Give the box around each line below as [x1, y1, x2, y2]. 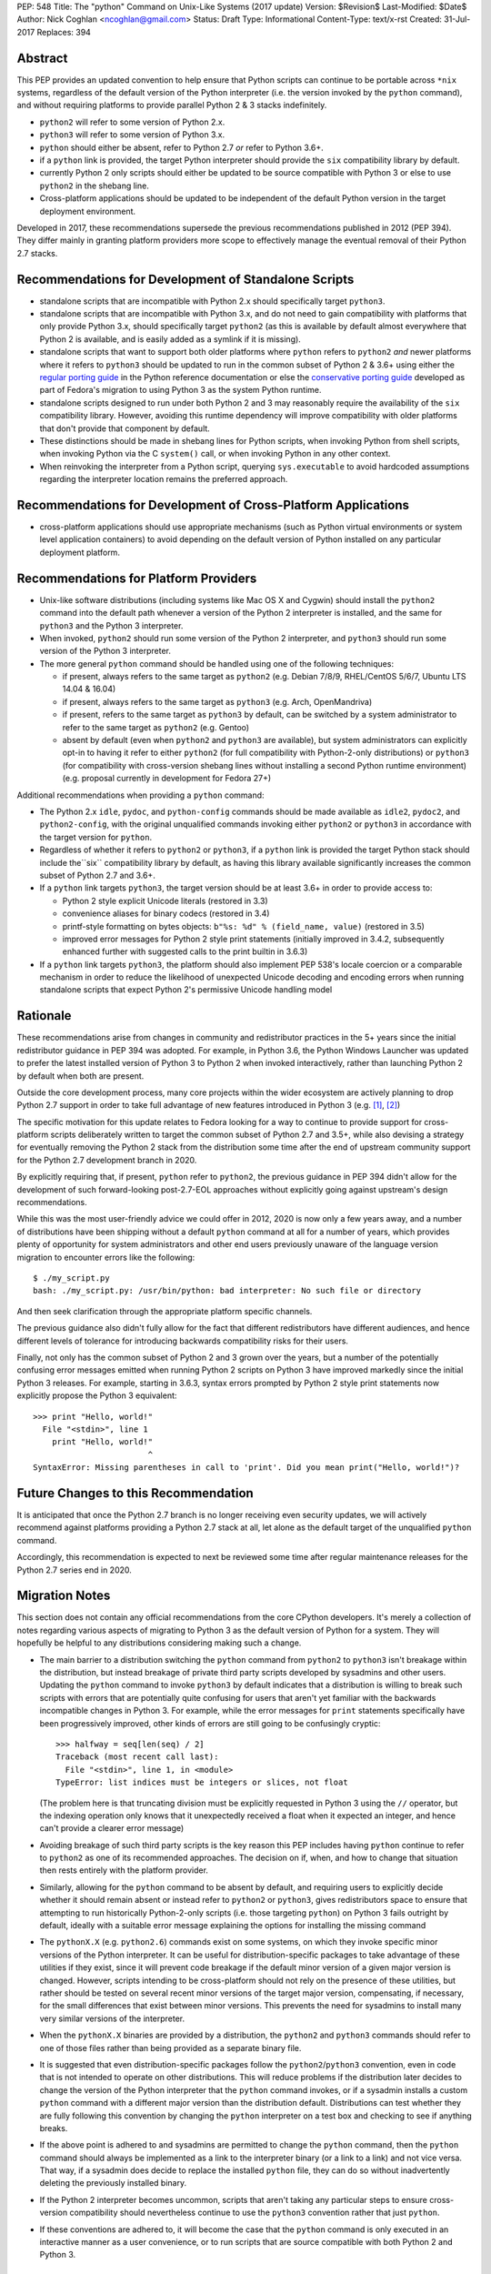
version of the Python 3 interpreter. [39, 646, 172, 657]
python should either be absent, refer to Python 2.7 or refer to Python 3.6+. [39, 142, 325, 153]
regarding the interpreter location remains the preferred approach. [39, 474, 288, 485]
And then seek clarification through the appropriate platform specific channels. [16, 1305, 313, 1316]
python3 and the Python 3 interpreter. [39, 619, 184, 631]
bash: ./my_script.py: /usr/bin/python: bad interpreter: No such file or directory [33, 1285, 422, 1296]
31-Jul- [444, 14, 471, 25]
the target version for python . [39, 831, 153, 842]
